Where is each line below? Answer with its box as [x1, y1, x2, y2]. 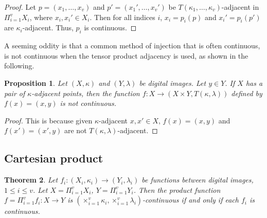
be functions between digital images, [141, 174, 254, 185]
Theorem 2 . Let [4, 174, 58, 185]
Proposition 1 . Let [4, 77, 67, 88]
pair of [4, 87, 25, 98]
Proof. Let [4, 2, 36, 12]
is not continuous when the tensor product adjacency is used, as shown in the [4, 50, 248, 61]
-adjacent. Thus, [22, 22, 74, 33]
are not [64, 125, 87, 136]
